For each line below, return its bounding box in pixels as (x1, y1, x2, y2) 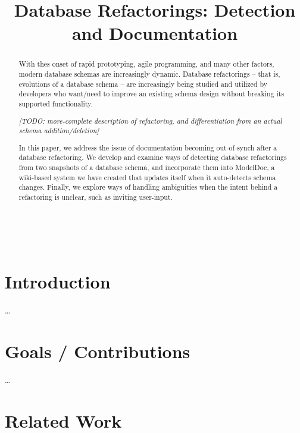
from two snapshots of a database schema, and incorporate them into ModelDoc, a (18, 162, 275, 172)
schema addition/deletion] (18, 125, 99, 136)
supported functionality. (18, 98, 93, 108)
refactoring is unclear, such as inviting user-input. (18, 192, 173, 202)
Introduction (5, 269, 111, 294)
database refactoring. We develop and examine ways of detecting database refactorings (18, 152, 287, 162)
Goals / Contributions (5, 339, 190, 363)
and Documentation (71, 21, 238, 45)
